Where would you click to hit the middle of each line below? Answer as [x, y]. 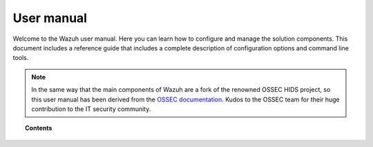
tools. [21, 58]
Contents [39, 128]
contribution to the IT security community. [91, 109]
